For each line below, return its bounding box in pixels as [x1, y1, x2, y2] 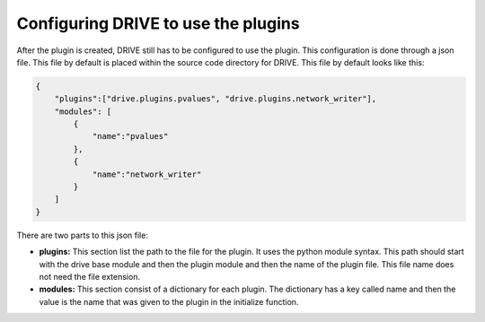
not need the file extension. [39, 271, 141, 282]
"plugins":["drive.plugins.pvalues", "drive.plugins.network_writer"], [54, 94, 377, 104]
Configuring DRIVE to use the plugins [16, 13, 300, 33]
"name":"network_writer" [92, 169, 202, 179]
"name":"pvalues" [92, 131, 169, 142]
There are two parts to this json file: [16, 230, 148, 240]
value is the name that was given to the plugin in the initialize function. [39, 296, 299, 307]
